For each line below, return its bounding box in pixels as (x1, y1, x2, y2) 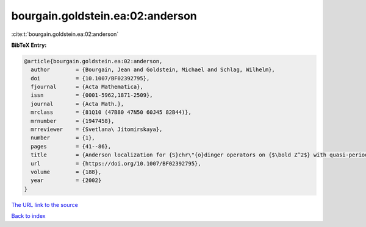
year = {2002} (30, 177, 102, 184)
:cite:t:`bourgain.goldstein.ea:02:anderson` (11, 30, 119, 38)
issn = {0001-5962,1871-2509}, (30, 92, 153, 99)
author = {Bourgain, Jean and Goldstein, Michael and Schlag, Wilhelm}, (30, 66, 276, 73)
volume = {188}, (30, 169, 102, 175)
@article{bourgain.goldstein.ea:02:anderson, (24, 58, 163, 65)
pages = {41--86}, (30, 143, 112, 150)
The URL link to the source (11, 201, 79, 208)
